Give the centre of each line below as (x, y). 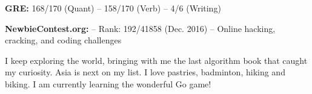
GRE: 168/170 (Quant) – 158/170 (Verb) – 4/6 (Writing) (113, 8)
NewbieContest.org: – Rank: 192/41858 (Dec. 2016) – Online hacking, (140, 28)
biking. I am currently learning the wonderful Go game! (108, 83)
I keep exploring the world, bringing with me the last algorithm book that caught (156, 60)
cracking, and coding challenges (63, 40)
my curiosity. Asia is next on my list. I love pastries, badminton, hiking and (145, 72)
